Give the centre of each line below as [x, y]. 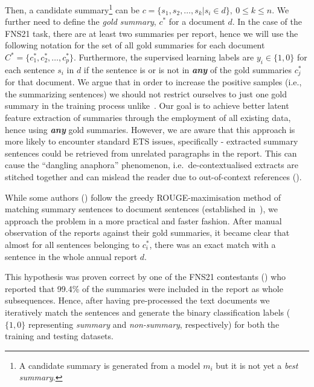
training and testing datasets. [59, 336]
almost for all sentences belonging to [72, 244]
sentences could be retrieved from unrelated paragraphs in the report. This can [151, 153]
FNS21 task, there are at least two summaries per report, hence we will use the [152, 33]
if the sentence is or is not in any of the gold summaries [188, 69]
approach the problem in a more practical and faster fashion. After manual [143, 220]
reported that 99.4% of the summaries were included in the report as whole [144, 288]
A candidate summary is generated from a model [110, 365]
